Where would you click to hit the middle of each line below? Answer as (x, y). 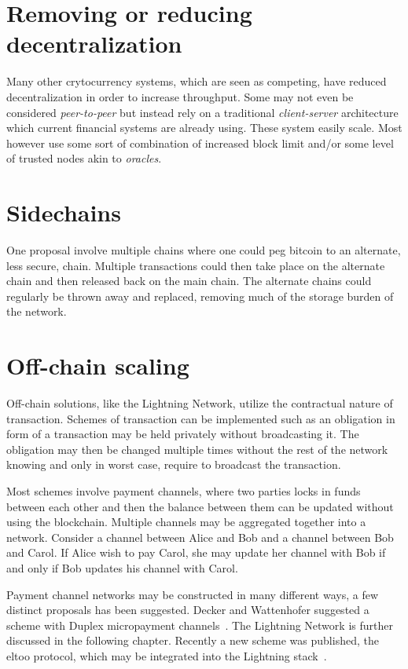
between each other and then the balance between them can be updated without (200, 506)
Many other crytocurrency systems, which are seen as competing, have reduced (197, 81)
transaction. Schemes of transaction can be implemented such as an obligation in (201, 418)
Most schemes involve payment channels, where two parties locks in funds (184, 491)
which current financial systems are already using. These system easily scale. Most (204, 128)
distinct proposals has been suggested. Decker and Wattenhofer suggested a (188, 610)
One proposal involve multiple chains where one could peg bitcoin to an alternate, (204, 250)
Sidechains (64, 212)
